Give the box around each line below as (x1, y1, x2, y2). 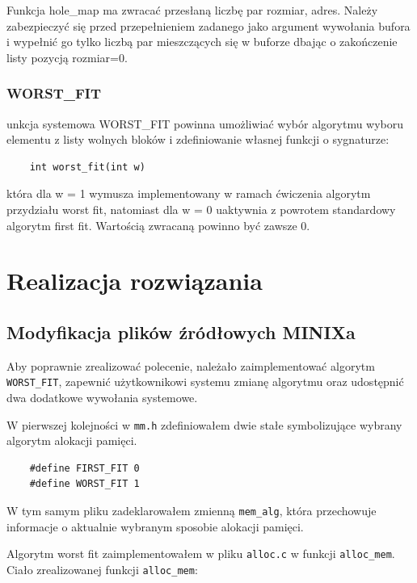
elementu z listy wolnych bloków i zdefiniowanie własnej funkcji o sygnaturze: (6, 131, 390, 148)
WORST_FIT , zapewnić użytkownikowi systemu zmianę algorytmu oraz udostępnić (6, 373, 404, 390)
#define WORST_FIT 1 (29, 478, 140, 490)
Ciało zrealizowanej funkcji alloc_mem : (6, 560, 198, 577)
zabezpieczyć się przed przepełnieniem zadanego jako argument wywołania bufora (6, 17, 411, 34)
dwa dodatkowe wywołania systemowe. (6, 388, 198, 405)
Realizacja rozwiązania (6, 264, 263, 297)
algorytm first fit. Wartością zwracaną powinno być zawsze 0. (6, 216, 310, 233)
